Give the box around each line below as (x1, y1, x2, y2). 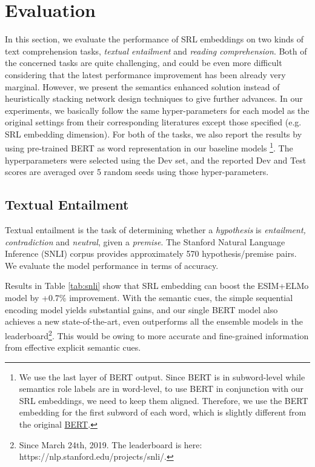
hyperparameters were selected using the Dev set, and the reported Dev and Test (5, 153, 307, 166)
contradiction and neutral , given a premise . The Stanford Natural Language (5, 235, 285, 248)
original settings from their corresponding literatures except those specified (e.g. (5, 116, 302, 128)
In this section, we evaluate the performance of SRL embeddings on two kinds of (5, 33, 304, 45)
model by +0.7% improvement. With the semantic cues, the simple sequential (5, 291, 293, 304)
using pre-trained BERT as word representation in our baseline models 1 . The (5, 140, 293, 154)
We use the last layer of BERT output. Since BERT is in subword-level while (19, 370, 305, 383)
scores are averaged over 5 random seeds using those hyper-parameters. (5, 165, 269, 178)
